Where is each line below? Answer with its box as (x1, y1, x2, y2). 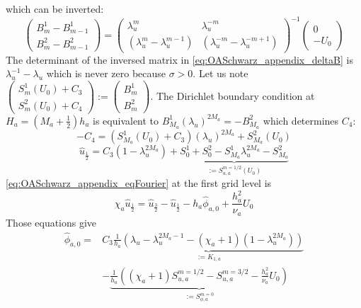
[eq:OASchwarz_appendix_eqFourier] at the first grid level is (6, 176, 272, 190)
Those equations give (6, 215, 97, 229)
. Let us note (193, 66, 248, 81)
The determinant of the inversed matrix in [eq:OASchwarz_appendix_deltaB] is (6, 52, 353, 67)
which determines (263, 113, 339, 127)
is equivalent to (93, 113, 159, 127)
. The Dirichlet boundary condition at (150, 88, 315, 103)
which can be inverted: (6, 1, 104, 16)
